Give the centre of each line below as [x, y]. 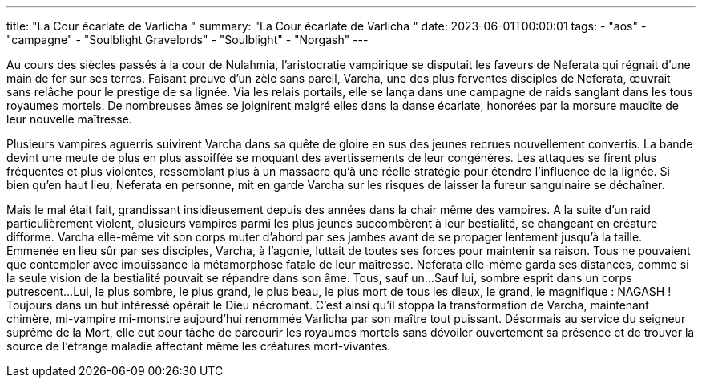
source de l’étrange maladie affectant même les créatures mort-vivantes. [199, 346]
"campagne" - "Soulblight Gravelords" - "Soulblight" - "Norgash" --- [188, 40]
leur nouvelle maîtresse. [69, 119]
